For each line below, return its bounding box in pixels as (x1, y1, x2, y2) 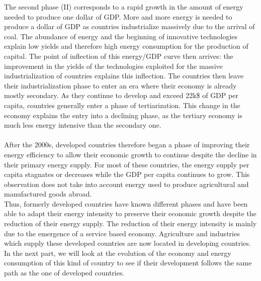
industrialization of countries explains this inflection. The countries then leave (4, 70, 244, 81)
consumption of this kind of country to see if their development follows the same (4, 257, 252, 268)
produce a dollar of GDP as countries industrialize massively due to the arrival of (4, 21, 255, 32)
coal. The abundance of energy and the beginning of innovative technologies (4, 31, 238, 41)
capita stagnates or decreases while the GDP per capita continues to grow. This (4, 169, 250, 179)
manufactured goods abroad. (4, 189, 92, 199)
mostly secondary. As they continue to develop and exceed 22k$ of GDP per (4, 90, 238, 101)
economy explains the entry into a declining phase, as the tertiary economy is (4, 110, 242, 120)
